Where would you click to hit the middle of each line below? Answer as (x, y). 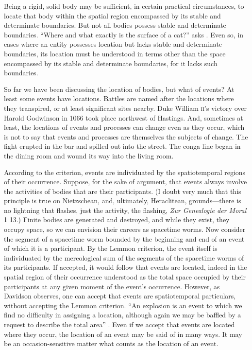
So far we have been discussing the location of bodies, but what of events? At (119, 89)
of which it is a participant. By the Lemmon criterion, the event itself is (111, 248)
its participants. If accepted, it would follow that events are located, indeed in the (126, 267)
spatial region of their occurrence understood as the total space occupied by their (125, 277)
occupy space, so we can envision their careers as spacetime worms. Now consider (125, 229)
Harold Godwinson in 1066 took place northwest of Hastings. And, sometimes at (124, 117)
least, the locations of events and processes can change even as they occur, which (124, 127)
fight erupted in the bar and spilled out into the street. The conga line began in (122, 146)
